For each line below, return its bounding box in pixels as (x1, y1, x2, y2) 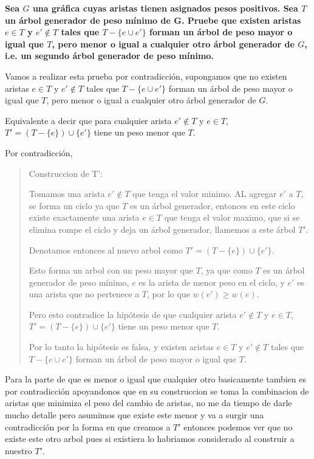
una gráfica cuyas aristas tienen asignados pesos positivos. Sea (32, 2, 298, 14)
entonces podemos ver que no (183, 420, 293, 433)
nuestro (5, 444, 32, 457)
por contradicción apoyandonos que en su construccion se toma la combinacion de (5, 384, 309, 397)
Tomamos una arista (29, 187, 105, 200)
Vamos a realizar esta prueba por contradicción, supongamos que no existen (5, 69, 287, 82)
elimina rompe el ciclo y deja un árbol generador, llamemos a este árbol (29, 223, 296, 235)
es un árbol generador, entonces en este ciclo (129, 199, 295, 212)
